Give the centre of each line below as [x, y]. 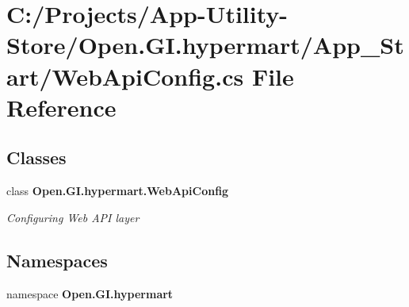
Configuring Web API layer [73, 217]
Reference [61, 107]
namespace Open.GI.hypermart [90, 293]
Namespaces [57, 260]
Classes [36, 157]
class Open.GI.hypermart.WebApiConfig [118, 191]
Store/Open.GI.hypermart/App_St [205, 45]
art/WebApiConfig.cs [125, 76]
